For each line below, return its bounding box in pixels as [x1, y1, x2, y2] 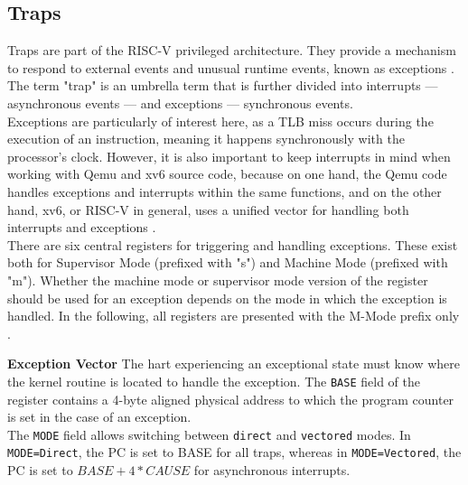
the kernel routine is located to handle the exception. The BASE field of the [7, 371, 420, 390]
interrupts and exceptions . [7, 218, 156, 237]
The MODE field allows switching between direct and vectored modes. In [7, 424, 411, 443]
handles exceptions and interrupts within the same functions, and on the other [7, 182, 442, 201]
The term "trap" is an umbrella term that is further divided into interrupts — [7, 76, 438, 95]
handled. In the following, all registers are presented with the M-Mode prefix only [7, 306, 460, 325]
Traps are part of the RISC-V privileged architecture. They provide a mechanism [7, 41, 456, 60]
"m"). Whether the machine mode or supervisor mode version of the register [7, 270, 428, 289]
